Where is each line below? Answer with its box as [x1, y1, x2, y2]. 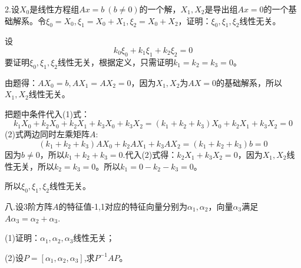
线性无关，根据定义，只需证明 [57, 55, 173, 68]
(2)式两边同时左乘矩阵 [5, 128, 90, 140]
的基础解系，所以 [216, 76, 283, 88]
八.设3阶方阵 [5, 200, 52, 212]
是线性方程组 [29, 3, 80, 15]
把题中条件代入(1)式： [5, 107, 90, 120]
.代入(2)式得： [123, 148, 177, 160]
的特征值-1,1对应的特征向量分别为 [58, 200, 187, 212]
